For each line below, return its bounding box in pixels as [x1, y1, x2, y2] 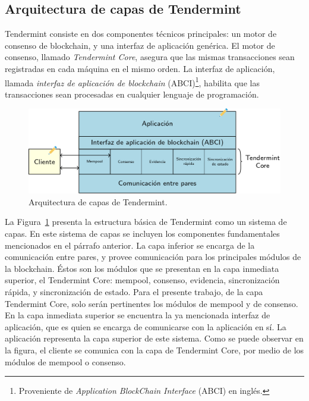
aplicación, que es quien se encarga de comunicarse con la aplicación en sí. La [5, 320, 286, 333]
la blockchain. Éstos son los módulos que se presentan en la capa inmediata [5, 262, 279, 274]
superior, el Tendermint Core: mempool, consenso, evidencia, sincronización [5, 274, 280, 286]
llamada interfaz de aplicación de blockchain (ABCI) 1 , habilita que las [5, 74, 260, 89]
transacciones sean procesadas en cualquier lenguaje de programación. [5, 87, 259, 100]
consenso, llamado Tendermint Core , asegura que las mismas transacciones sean [5, 51, 295, 63]
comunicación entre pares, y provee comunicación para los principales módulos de [5, 250, 301, 263]
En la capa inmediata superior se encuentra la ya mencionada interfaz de [5, 309, 270, 321]
